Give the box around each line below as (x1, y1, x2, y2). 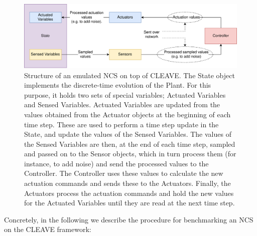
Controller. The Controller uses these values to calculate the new (24, 168, 223, 178)
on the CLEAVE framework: (4, 224, 91, 234)
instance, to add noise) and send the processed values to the (24, 158, 209, 168)
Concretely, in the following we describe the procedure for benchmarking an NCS (4, 214, 253, 224)
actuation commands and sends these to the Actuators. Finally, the (24, 178, 231, 188)
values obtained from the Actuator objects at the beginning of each (24, 109, 231, 119)
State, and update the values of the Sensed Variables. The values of (24, 129, 231, 139)
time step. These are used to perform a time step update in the (24, 119, 219, 129)
